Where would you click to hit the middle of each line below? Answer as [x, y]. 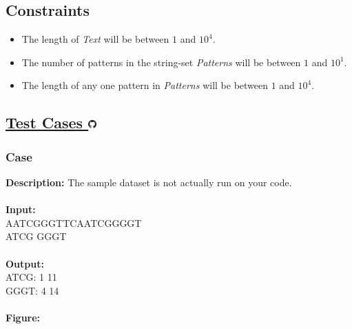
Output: [25, 263]
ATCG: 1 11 [31, 277]
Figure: [23, 317]
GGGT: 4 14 [32, 290]
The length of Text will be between [95, 39]
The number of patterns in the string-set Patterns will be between [161, 62]
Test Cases [44, 122]
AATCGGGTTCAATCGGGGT [74, 222]
